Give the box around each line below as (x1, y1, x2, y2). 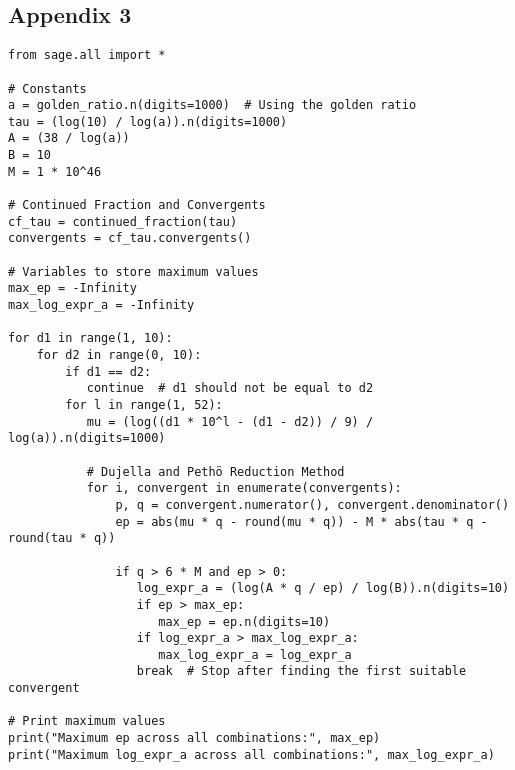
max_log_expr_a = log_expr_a (158, 647, 352, 662)
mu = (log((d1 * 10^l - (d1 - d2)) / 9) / (86, 414, 374, 429)
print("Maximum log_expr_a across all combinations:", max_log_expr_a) (8, 747, 495, 762)
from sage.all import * (8, 48, 166, 63)
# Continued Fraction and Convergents (8, 198, 266, 213)
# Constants (8, 81, 87, 96)
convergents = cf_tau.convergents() (8, 231, 252, 246)
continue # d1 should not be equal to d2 (86, 381, 374, 396)
